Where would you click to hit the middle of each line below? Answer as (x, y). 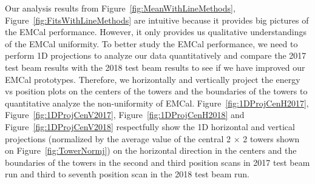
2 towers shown (271, 138)
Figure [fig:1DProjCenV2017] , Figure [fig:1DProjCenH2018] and (125, 115)
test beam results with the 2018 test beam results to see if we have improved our (155, 67)
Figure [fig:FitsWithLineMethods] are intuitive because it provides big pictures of (157, 20)
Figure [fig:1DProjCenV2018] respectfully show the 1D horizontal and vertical (150, 126)
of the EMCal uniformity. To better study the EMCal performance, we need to (151, 43)
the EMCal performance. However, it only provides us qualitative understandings (156, 32)
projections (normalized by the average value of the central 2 (118, 138)
